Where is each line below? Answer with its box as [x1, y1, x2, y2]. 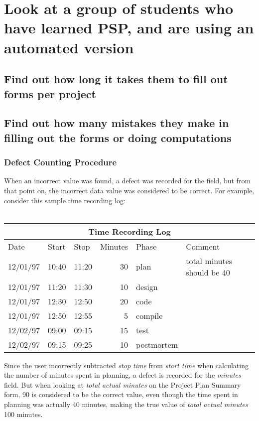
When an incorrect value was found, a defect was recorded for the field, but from [4, 175, 251, 186]
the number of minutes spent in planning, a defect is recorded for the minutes [4, 370, 241, 380]
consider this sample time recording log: [4, 195, 126, 205]
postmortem [136, 338, 178, 350]
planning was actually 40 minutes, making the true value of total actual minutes [4, 399, 248, 410]
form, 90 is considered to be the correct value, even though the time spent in [4, 389, 238, 400]
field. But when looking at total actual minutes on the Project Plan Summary [4, 379, 241, 390]
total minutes [186, 255, 233, 267]
